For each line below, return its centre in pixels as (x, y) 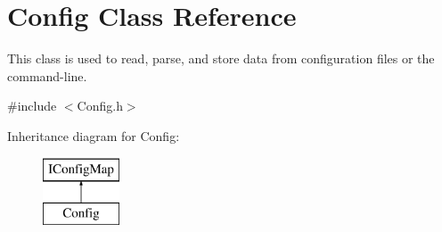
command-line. (47, 75)
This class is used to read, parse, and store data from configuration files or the (221, 58)
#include (32, 106)
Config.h (100, 106)
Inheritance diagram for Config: (94, 135)
